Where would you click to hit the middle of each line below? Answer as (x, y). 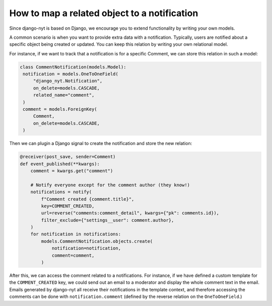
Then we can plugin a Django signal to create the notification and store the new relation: (101, 143)
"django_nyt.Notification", (68, 81)
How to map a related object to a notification (104, 13)
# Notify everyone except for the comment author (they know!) (110, 185)
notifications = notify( (61, 192)
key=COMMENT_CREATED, (68, 206)
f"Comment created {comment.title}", (88, 199)
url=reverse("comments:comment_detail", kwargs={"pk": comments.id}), (130, 213)
